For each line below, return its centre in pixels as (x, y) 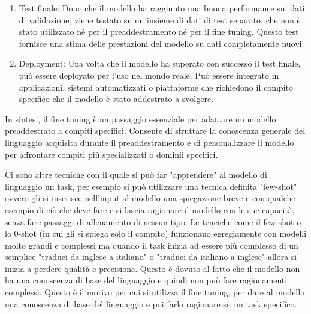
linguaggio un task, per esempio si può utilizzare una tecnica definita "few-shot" (151, 186)
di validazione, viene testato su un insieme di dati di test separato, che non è (160, 20)
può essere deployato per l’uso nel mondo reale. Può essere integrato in (149, 75)
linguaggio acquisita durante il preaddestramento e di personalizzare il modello (150, 142)
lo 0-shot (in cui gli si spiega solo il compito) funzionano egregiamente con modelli (156, 233)
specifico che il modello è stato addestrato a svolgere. (116, 99)
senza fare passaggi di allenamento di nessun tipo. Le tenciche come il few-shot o (153, 221)
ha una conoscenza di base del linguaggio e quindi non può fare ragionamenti (146, 280)
